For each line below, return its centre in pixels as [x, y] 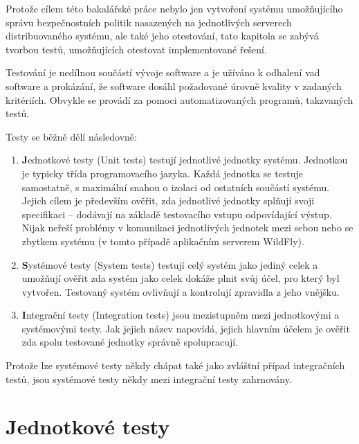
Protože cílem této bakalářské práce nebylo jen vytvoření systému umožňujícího [174, 8]
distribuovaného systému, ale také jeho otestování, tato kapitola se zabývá [162, 36]
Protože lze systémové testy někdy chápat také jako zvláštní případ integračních [175, 365]
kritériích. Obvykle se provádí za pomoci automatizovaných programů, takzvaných [179, 99]
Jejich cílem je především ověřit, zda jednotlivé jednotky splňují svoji [168, 201]
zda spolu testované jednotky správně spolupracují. [130, 342]
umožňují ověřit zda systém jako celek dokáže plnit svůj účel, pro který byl [181, 278]
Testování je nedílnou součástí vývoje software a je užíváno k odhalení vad [163, 72]
